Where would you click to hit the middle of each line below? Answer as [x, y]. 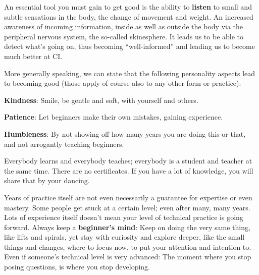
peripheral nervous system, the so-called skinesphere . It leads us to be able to [124, 36]
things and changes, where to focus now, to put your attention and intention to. [128, 246]
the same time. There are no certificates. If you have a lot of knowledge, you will [129, 170]
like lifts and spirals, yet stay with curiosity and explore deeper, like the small [124, 237]
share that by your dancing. [47, 180]
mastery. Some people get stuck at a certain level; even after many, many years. [127, 207]
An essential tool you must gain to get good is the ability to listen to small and [128, 7]
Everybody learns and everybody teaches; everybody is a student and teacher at [128, 161]
